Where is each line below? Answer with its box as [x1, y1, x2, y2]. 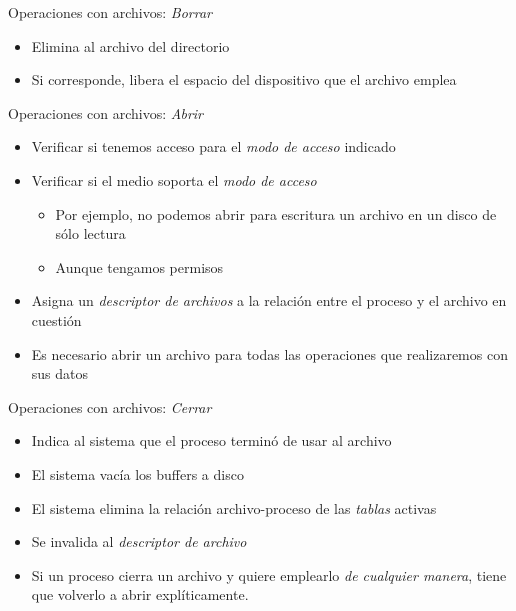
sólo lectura [55, 223, 126, 244]
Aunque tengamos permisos [55, 256, 224, 277]
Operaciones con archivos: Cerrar [8, 396, 212, 417]
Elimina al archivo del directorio [31, 35, 230, 56]
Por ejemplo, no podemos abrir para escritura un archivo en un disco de [55, 203, 497, 224]
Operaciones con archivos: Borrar [8, 2, 212, 22]
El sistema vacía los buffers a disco [31, 463, 244, 484]
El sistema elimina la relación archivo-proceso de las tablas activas [31, 497, 437, 518]
